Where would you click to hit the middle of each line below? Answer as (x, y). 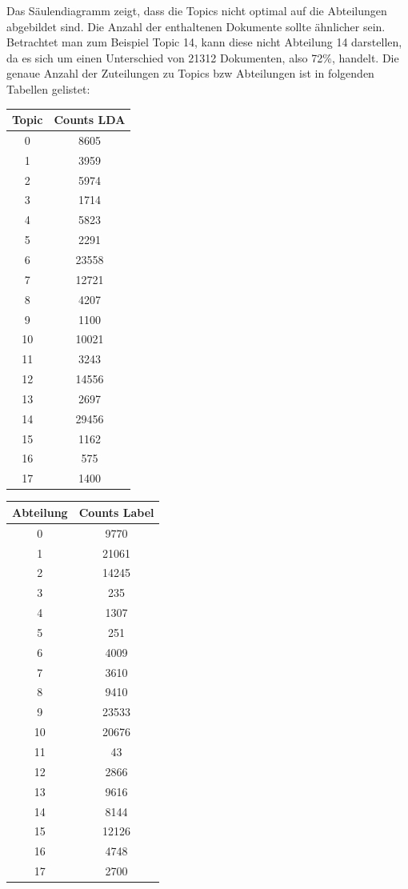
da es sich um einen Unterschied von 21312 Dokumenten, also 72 (165, 57)
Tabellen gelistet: (48, 88)
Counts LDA (90, 120)
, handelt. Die (365, 57)
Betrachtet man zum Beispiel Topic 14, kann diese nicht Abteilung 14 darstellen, (204, 42)
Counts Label (116, 512)
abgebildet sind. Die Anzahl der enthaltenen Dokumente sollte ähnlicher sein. (196, 26)
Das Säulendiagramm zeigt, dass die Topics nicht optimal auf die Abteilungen (197, 10)
